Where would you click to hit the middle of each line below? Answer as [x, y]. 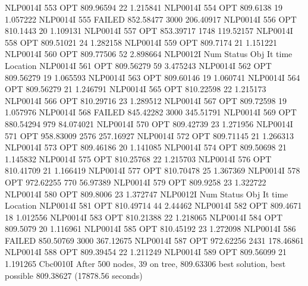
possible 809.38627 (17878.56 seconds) [74, 275]
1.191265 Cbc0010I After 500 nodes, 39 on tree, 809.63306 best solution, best [145, 264]
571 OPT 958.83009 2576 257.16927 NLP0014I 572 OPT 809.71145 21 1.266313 [150, 135]
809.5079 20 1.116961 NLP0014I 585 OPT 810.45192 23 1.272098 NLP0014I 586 [150, 229]
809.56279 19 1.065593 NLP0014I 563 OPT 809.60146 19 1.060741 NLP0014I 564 [153, 77]
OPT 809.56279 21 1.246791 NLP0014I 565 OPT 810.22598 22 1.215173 [136, 89]
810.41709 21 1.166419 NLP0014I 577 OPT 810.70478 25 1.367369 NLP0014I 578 [153, 170]
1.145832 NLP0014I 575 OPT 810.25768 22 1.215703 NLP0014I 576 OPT [138, 158]
